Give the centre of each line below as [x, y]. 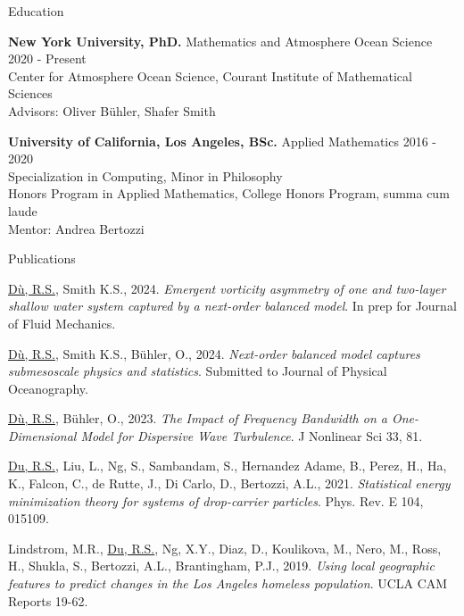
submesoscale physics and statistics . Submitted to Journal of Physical [198, 371]
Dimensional [42, 435]
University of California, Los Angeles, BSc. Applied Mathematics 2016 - [222, 141]
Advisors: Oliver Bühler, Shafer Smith [112, 110]
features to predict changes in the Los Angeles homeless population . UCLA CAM [228, 583]
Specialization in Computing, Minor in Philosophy [145, 175]
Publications [42, 258]
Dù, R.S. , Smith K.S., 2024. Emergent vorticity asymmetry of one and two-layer [227, 288]
